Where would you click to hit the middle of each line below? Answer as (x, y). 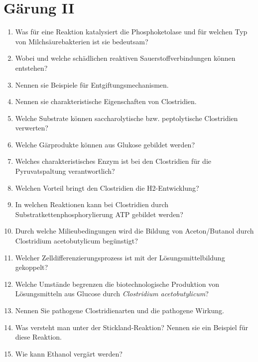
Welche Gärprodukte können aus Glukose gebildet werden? (105, 144)
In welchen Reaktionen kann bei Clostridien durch (92, 204)
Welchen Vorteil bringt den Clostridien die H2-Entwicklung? (107, 187)
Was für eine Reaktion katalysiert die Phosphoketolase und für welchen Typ (131, 32)
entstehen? (31, 67)
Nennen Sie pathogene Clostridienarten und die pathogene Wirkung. (120, 310)
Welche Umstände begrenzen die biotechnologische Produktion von (117, 284)
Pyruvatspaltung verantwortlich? (65, 171)
